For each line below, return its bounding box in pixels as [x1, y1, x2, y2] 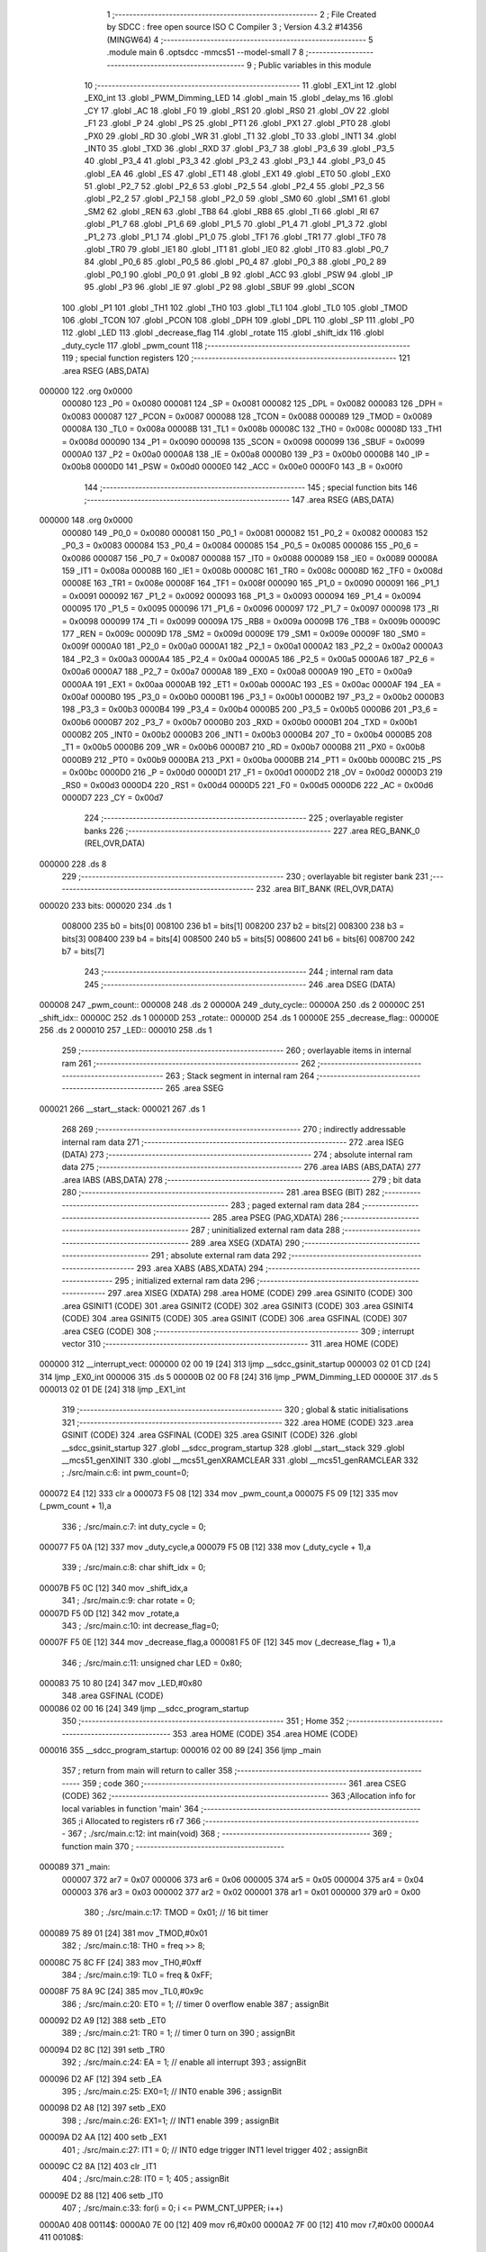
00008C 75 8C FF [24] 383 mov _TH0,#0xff [39, 1957, 202, 1967]
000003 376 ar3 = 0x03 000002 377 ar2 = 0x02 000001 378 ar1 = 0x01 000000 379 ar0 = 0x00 [61, 1886, 421, 1897]
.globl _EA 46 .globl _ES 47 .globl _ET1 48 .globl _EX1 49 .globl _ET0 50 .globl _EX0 [84, 168, 391, 179]
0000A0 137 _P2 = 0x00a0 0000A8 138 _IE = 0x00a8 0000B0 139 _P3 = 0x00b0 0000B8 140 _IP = [61, 449, 431, 459]
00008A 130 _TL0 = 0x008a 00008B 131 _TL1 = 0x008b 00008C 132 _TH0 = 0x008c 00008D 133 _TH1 [61, 423, 443, 434]
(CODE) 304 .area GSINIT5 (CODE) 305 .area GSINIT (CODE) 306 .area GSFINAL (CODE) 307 [61, 1313, 408, 1324]
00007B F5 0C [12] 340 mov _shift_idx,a [39, 1582, 188, 1594]
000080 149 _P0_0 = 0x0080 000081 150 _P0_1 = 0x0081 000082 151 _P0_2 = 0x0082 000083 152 [61, 527, 428, 538]
